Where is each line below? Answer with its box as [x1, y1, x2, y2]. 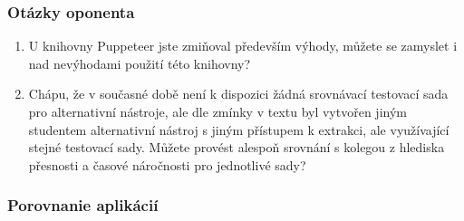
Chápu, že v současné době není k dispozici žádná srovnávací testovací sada [28, 84, 449, 103]
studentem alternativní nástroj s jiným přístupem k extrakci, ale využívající [28, 120, 449, 139]
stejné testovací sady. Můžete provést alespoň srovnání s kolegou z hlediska [28, 138, 445, 157]
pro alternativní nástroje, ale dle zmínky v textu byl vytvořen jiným [28, 102, 407, 120]
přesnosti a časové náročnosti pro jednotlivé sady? [28, 155, 306, 174]
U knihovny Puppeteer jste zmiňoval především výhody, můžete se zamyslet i [28, 36, 458, 55]
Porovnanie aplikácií [7, 194, 159, 216]
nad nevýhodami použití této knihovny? [28, 53, 251, 72]
